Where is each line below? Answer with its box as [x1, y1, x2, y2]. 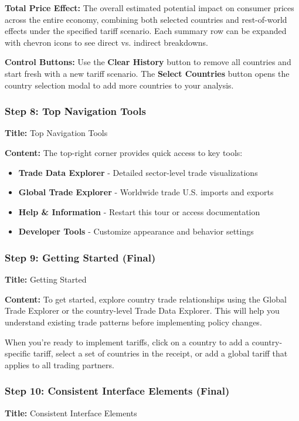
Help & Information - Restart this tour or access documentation [18, 205, 260, 218]
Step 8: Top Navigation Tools [5, 104, 146, 118]
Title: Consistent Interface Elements [5, 406, 137, 419]
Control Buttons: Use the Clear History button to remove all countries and [5, 56, 291, 68]
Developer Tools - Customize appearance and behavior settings [18, 225, 254, 237]
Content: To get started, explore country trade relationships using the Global [5, 293, 287, 305]
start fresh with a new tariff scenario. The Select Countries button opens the [5, 67, 290, 79]
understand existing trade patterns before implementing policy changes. [5, 315, 262, 328]
